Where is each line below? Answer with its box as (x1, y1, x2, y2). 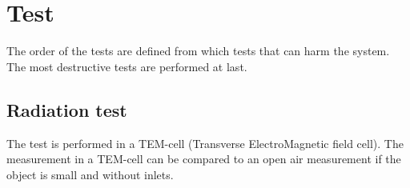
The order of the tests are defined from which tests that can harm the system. (6, 42, 390, 59)
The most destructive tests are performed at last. (6, 58, 247, 74)
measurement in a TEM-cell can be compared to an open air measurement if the (6, 150, 401, 167)
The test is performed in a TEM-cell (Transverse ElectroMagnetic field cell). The (6, 134, 404, 151)
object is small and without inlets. (6, 166, 174, 182)
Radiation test (6, 97, 127, 122)
